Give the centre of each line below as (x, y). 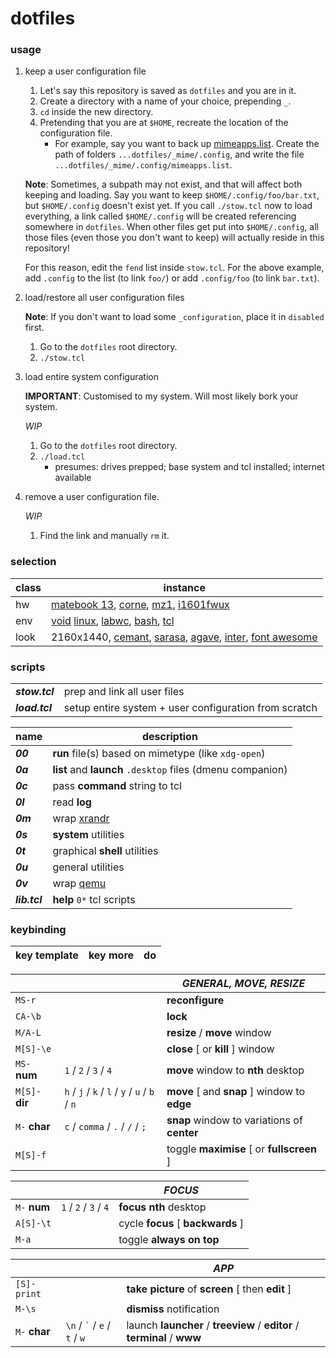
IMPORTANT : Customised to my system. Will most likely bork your (161, 396)
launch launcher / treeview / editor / (213, 1325)
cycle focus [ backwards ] (181, 1224)
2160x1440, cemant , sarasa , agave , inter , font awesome (184, 637)
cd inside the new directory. (96, 112)
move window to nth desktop (235, 1070)
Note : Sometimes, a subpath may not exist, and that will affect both (163, 184)
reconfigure (195, 1000)
